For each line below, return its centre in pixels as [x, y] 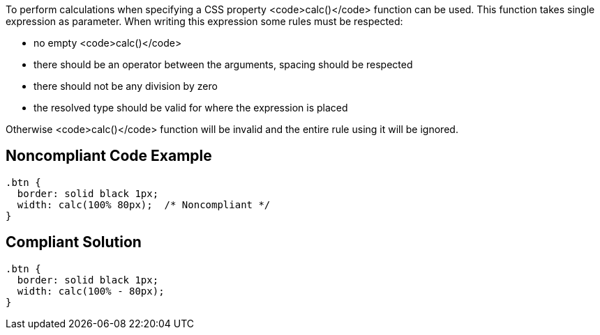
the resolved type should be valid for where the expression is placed [191, 108]
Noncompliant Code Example [109, 156]
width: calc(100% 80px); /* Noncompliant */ [144, 204]
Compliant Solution [74, 242]
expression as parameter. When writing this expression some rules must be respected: [204, 21]
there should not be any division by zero [126, 86]
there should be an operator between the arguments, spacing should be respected [223, 64]
